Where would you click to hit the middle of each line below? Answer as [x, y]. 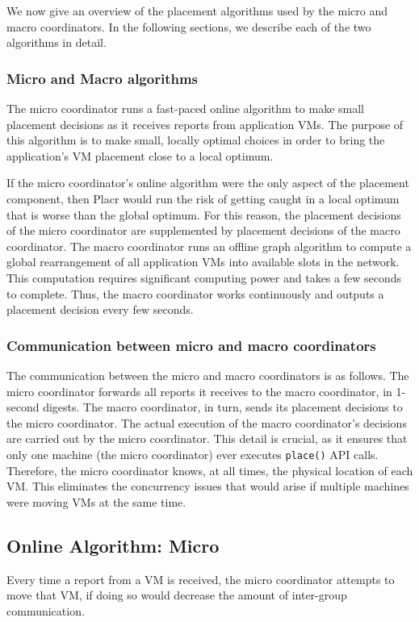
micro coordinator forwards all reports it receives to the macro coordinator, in [199, 391]
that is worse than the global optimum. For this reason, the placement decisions [204, 214]
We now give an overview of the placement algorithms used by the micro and [197, 10]
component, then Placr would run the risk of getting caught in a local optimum [203, 198]
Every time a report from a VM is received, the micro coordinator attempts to [201, 579]
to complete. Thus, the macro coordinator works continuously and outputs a [195, 293]
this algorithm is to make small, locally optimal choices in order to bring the [196, 140]
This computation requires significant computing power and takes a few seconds [204, 277]
